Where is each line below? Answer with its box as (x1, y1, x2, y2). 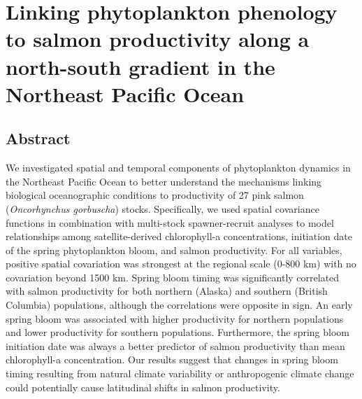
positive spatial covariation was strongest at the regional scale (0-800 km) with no (6, 256, 356, 271)
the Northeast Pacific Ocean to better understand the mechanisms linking (6, 174, 322, 188)
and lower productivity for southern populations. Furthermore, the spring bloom (6, 325, 349, 339)
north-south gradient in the (6, 52, 275, 80)
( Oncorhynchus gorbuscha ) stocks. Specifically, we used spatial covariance (6, 201, 319, 216)
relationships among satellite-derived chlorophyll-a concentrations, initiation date (6, 229, 352, 244)
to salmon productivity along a (6, 24, 310, 53)
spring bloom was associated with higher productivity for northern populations (6, 311, 344, 325)
